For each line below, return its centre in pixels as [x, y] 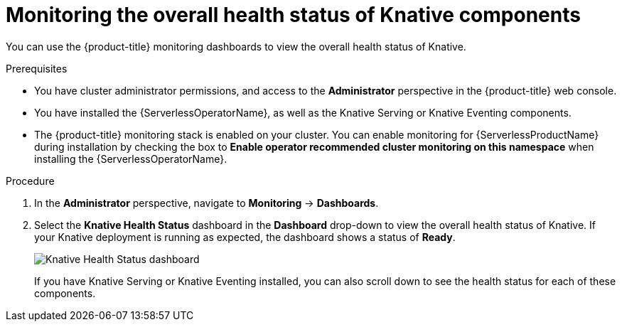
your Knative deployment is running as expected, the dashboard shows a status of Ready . [245, 237]
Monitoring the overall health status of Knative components [293, 15]
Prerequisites [37, 68]
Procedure [30, 181]
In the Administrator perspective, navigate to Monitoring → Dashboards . [207, 203]
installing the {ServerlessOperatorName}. [131, 159]
